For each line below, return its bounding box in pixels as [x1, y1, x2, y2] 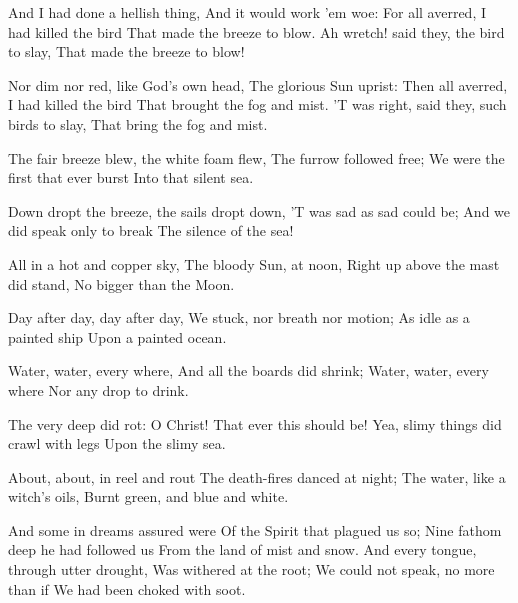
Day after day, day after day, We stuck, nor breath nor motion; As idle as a [8, 307, 470, 328]
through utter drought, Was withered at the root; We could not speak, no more [8, 559, 495, 580]
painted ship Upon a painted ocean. [8, 326, 227, 347]
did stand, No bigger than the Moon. [8, 273, 235, 294]
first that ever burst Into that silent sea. [8, 167, 254, 188]
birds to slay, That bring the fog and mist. [8, 113, 268, 134]
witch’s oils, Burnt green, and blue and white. [8, 486, 289, 507]
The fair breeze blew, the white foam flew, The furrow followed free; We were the [8, 147, 505, 168]
